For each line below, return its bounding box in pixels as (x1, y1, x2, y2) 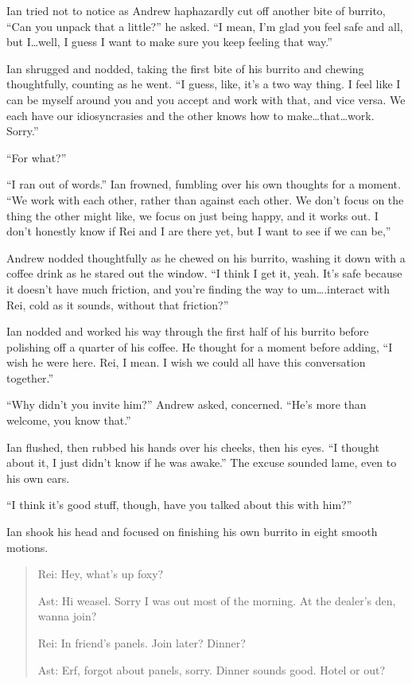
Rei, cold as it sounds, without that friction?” (6, 296, 229, 313)
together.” (6, 369, 54, 386)
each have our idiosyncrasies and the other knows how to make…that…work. (6, 107, 375, 123)
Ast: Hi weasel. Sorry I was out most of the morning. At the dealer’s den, (37, 592, 396, 608)
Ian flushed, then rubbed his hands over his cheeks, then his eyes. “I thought (6, 438, 379, 455)
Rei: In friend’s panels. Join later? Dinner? (37, 635, 246, 651)
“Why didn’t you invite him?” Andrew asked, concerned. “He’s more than (6, 396, 367, 413)
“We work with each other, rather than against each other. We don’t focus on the (6, 191, 404, 208)
